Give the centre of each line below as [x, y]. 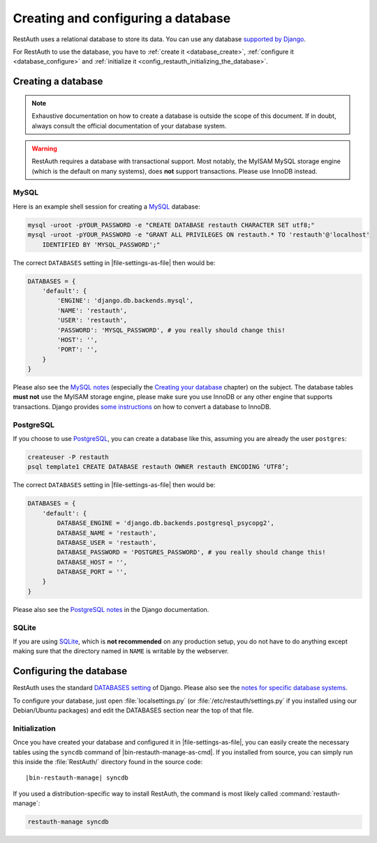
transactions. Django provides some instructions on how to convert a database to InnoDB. [142, 406]
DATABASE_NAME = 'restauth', [107, 533]
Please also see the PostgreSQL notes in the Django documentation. [111, 609]
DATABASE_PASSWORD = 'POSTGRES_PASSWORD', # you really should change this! [191, 552]
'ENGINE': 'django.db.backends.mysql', [125, 301]
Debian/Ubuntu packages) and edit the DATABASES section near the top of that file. [133, 710]
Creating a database [58, 81]
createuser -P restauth [68, 457]
